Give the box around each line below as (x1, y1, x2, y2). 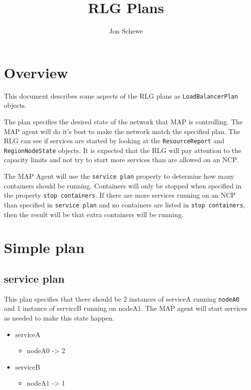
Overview (4, 62, 68, 82)
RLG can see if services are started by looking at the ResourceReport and (4, 136, 224, 146)
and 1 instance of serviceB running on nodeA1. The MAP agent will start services (4, 303, 248, 313)
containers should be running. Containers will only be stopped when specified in (4, 180, 242, 190)
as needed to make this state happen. (4, 312, 114, 322)
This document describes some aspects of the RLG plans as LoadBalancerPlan (4, 90, 238, 101)
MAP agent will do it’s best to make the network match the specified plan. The (4, 126, 240, 136)
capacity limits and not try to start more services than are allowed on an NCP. (4, 154, 238, 165)
